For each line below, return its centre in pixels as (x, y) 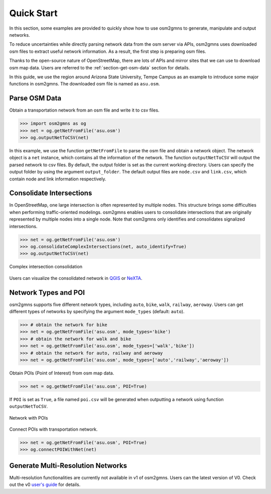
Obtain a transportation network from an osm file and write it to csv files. (84, 110)
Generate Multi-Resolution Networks (68, 466)
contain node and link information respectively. (58, 179)
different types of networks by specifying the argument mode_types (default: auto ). (97, 312)
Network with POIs (29, 418)
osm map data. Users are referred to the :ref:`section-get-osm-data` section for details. (100, 67)
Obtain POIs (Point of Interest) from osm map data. (62, 373)
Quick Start (33, 13)
